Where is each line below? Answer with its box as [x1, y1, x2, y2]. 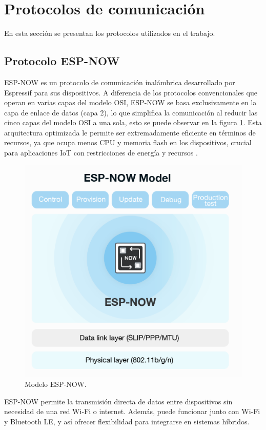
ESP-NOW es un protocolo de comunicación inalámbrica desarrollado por [4, 76, 235, 87]
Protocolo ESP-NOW [4, 53, 120, 69]
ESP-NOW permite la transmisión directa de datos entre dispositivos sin [4, 396, 233, 406]
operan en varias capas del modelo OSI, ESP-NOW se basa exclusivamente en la [4, 97, 257, 108]
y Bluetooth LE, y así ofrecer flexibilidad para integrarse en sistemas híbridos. [4, 416, 250, 427]
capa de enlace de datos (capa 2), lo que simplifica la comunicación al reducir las [4, 107, 258, 118]
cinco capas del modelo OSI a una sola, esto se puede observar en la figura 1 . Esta [4, 117, 262, 128]
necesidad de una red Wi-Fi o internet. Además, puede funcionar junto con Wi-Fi [4, 406, 260, 417]
